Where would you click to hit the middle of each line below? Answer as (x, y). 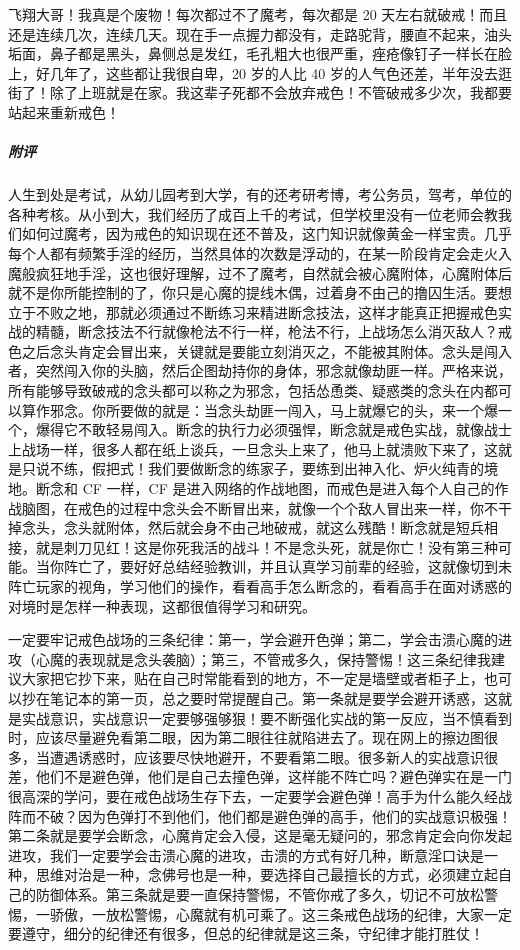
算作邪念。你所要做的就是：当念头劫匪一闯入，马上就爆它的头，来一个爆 (259, 409)
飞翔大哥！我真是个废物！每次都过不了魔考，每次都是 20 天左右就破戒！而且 (258, 14)
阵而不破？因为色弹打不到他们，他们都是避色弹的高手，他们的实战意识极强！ (260, 815)
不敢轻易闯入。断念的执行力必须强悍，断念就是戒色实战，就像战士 (294, 429)
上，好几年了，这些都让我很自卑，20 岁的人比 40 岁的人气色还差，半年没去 (253, 72)
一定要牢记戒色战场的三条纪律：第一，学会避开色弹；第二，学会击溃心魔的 (253, 639)
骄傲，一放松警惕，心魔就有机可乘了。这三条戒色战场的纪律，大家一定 (280, 913)
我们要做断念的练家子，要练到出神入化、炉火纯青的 (315, 468)
